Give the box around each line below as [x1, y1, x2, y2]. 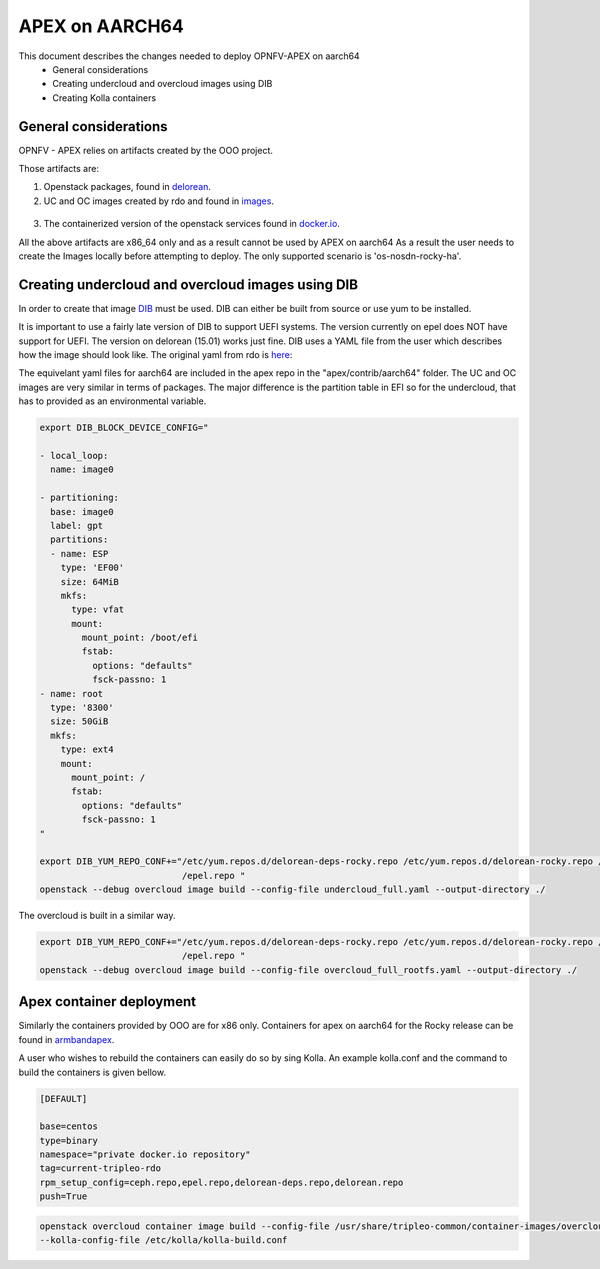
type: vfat [71, 604, 125, 615]
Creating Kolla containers [52, 91, 157, 104]
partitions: [50, 534, 109, 545]
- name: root [39, 688, 104, 699]
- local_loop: [39, 450, 109, 461]
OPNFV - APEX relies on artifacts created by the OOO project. [18, 144, 274, 156]
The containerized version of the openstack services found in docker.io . [43, 218, 340, 230]
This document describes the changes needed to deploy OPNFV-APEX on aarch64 [18, 50, 360, 62]
